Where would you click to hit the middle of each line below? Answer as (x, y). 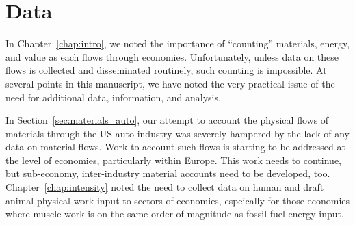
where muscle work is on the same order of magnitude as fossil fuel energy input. (175, 214)
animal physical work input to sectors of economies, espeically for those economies (178, 200)
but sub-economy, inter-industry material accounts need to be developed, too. (168, 173)
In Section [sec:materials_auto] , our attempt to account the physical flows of (167, 120)
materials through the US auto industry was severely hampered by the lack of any (177, 133)
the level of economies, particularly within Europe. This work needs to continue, (173, 160)
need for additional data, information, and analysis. (113, 97)
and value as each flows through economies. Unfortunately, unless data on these (172, 56)
